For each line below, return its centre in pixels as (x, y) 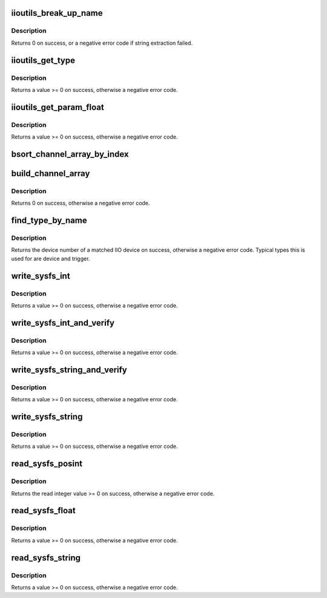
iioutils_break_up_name (57, 13)
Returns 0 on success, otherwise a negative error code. (81, 203)
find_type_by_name (49, 221)
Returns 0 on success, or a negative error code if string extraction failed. (102, 43)
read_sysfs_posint (47, 464)
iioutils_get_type (43, 60)
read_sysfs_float (43, 511)
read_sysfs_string (46, 558)
